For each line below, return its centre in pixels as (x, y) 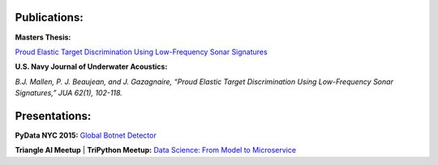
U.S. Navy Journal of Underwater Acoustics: (91, 67)
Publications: (49, 17)
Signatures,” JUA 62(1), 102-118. (69, 93)
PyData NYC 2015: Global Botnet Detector (86, 135)
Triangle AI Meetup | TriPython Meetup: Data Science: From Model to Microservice (155, 150)
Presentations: (53, 116)
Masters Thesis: (43, 37)
